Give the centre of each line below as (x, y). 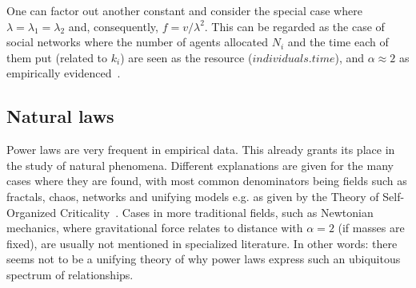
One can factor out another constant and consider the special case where (184, 10)
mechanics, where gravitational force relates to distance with (155, 228)
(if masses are (371, 228)
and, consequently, (113, 26)
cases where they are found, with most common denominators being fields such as (207, 181)
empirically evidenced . (64, 73)
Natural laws (60, 116)
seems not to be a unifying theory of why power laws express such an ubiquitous (204, 259)
